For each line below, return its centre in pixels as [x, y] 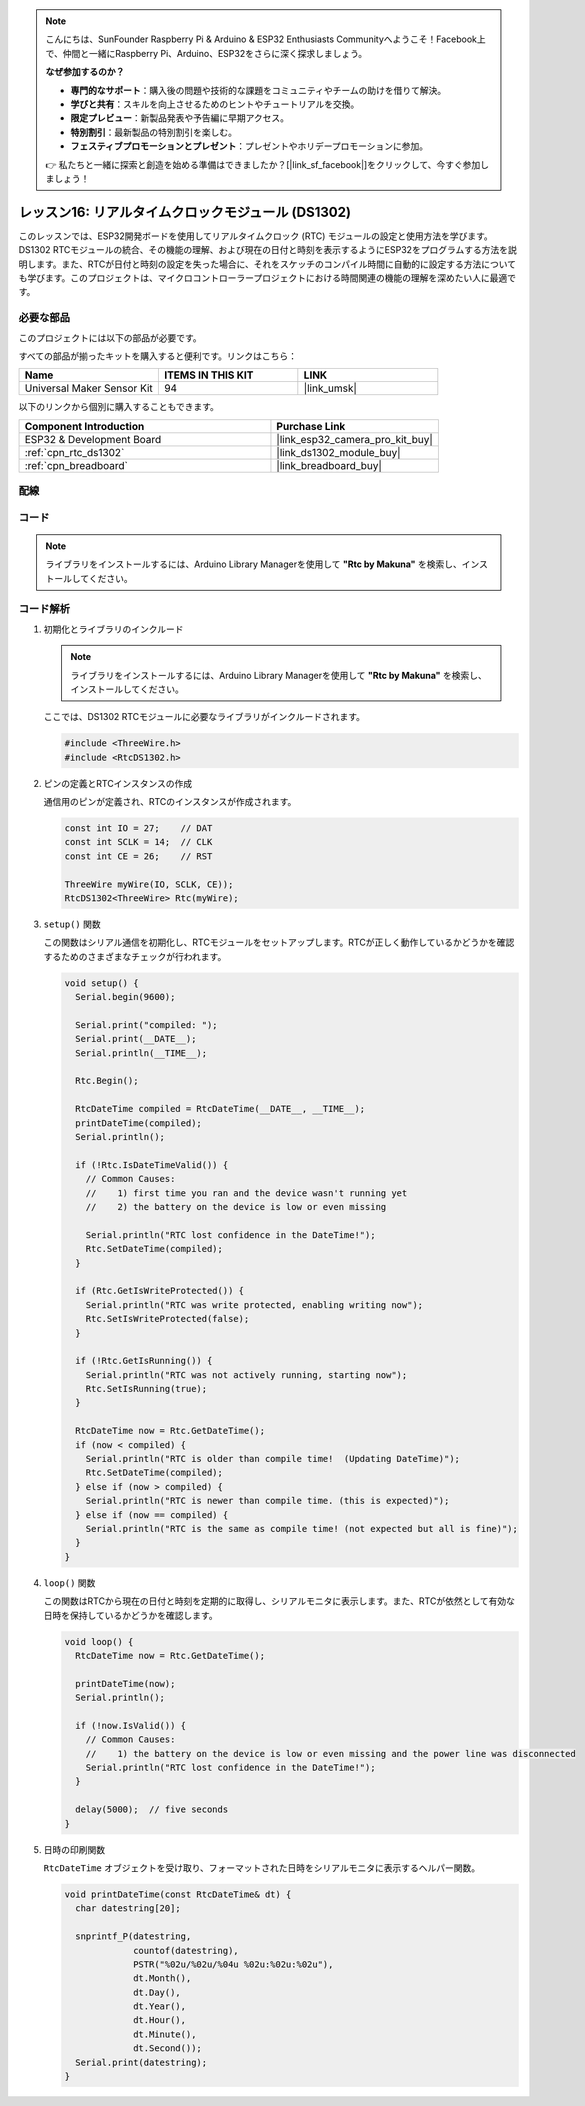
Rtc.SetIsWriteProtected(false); [167, 1319]
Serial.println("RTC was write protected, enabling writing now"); [254, 1304]
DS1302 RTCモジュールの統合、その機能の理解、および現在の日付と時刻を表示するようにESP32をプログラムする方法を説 [267, 250]
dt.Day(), [157, 1992]
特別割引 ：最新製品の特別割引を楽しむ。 [153, 132]
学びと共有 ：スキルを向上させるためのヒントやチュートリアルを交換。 [215, 104]
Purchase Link [311, 426]
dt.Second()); [167, 2048]
